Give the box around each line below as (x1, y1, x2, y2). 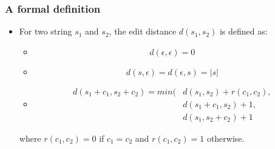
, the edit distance (109, 25, 177, 38)
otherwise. (206, 131, 245, 144)
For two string (19, 25, 72, 38)
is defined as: (219, 25, 268, 38)
